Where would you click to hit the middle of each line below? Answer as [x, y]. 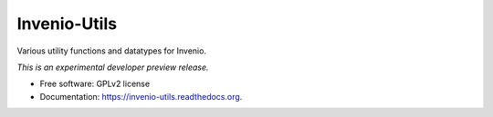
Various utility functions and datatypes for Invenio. [112, 51]
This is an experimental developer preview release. [113, 67]
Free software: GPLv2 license [95, 84]
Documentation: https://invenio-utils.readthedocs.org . [141, 96]
